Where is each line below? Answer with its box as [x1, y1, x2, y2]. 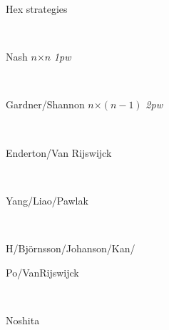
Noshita [6, 312, 40, 327]
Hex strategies [6, 1, 68, 16]
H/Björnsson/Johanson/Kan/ [6, 240, 135, 255]
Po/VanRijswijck [6, 264, 79, 279]
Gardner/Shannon [6, 97, 85, 112]
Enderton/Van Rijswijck [6, 145, 112, 160]
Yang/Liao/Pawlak [6, 192, 88, 207]
